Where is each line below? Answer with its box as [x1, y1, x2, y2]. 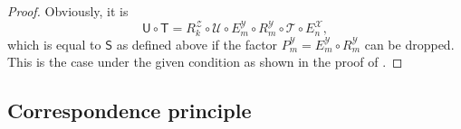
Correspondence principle [7, 97, 252, 124]
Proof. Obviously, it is [7, 2, 129, 20]
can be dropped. [364, 34, 455, 53]
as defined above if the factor [116, 34, 278, 53]
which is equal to [7, 34, 101, 53]
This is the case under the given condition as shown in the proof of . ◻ [7, 52, 403, 71]
